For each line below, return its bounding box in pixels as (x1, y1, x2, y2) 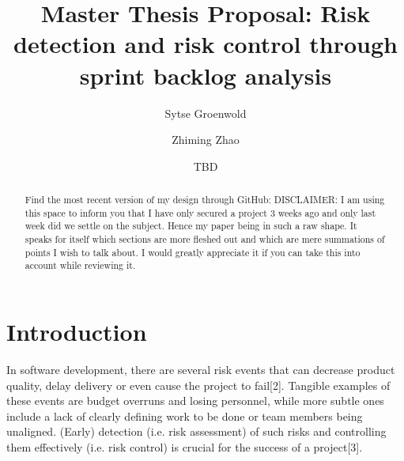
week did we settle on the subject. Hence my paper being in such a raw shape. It (25, 219, 357, 232)
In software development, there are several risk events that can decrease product (6, 361, 395, 377)
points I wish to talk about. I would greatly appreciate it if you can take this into (25, 245, 361, 259)
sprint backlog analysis (79, 59, 332, 91)
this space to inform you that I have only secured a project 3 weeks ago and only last (25, 206, 376, 219)
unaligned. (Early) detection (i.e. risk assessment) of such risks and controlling (6, 423, 387, 440)
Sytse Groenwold (164, 104, 247, 121)
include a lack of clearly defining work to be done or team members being (6, 407, 363, 424)
